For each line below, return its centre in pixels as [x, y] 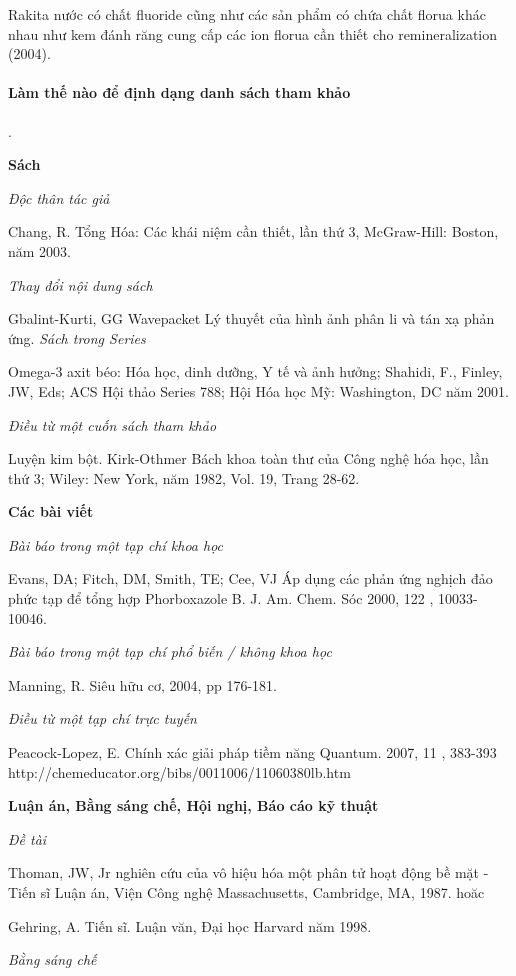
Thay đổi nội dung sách [80, 284]
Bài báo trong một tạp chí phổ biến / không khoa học [170, 651]
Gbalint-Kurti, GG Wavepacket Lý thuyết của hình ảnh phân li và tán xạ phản [251, 318]
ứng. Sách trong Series [77, 337]
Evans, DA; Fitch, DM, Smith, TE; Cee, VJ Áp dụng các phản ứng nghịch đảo [250, 578]
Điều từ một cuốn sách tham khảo [112, 424]
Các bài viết [51, 511]
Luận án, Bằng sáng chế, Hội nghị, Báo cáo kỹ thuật [193, 805]
